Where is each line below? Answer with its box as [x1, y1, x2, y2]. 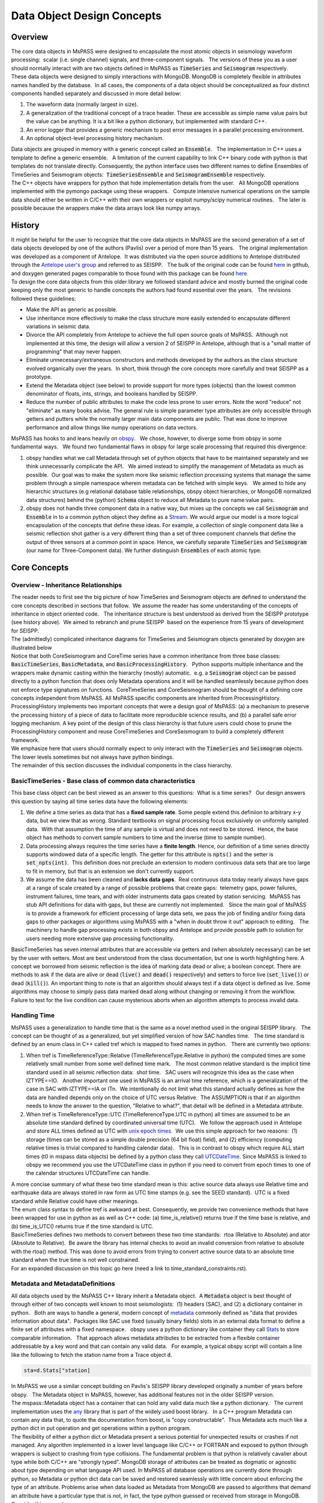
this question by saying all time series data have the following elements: [11, 797, 188, 805]
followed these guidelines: [11, 295, 76, 302]
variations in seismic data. [26, 322, 91, 330]
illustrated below [11, 644, 52, 651]
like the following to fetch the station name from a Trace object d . [11, 1351, 172, 1358]
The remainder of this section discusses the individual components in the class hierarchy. [11, 762, 233, 769]
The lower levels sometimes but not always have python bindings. [11, 753, 174, 761]
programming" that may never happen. [26, 348, 122, 355]
